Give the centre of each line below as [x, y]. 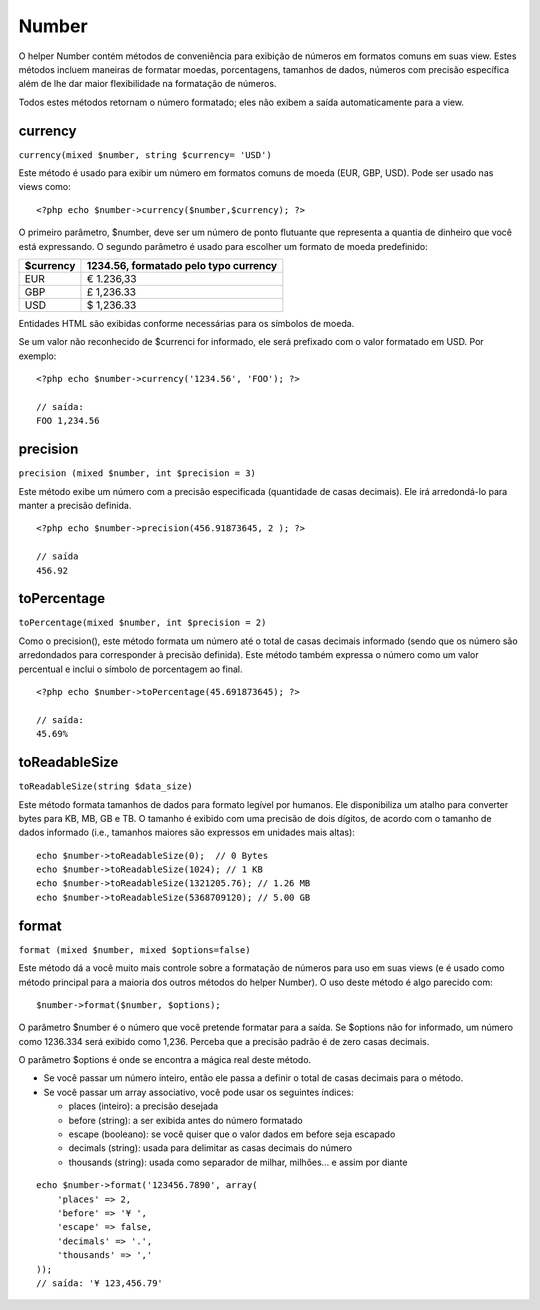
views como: [45, 187]
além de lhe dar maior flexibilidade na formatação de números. [147, 84]
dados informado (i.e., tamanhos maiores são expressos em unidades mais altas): [186, 832]
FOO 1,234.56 [68, 421]
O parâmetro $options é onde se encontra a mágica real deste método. [165, 1060]
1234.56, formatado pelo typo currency [182, 265]
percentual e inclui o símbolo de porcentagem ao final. [130, 669]
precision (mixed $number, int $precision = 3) [137, 473]
